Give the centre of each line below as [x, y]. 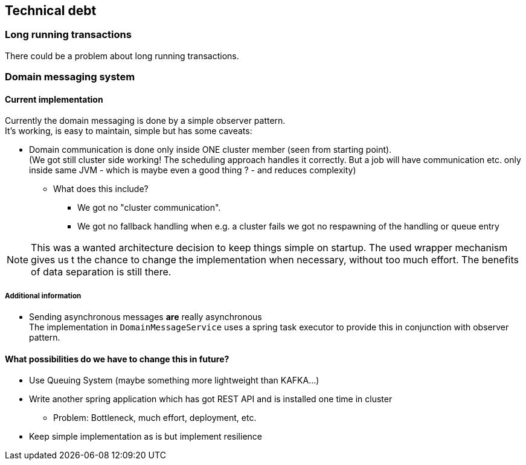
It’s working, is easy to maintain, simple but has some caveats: [129, 131]
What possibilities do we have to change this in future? [117, 359]
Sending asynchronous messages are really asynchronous [146, 317]
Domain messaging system [70, 77]
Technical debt [51, 11]
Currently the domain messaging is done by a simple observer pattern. [145, 121]
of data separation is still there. [101, 272]
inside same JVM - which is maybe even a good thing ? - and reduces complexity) [193, 170]
